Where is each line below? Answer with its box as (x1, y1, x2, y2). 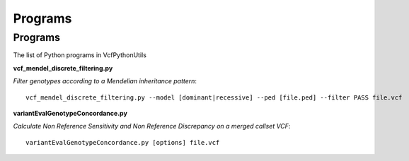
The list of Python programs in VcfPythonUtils (13, 51, 146, 59)
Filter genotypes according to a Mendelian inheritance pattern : (13, 77, 197, 85)
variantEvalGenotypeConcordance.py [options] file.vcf (25, 138, 220, 146)
